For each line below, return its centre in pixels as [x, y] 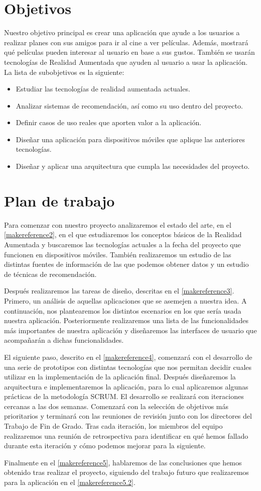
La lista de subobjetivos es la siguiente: [64, 72]
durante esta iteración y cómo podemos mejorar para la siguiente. [105, 446]
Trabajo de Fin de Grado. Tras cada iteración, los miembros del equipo [113, 426]
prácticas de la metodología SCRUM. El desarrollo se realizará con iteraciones [124, 396]
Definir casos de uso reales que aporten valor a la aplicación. [109, 122]
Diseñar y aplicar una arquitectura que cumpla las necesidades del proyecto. [133, 166]
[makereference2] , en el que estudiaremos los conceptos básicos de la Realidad [123, 234]
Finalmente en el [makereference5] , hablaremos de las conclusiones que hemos [123, 462]
